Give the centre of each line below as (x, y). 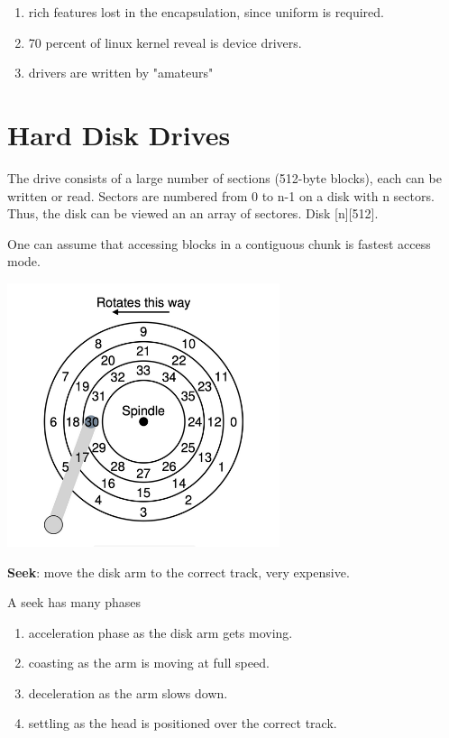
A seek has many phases (74, 602)
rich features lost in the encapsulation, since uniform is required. (206, 12)
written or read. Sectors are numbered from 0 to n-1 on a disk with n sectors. (221, 195)
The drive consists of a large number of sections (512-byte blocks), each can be (224, 177)
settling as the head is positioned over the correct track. (183, 723)
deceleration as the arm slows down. (128, 692)
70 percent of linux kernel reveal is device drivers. (165, 42)
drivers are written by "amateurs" (121, 73)
